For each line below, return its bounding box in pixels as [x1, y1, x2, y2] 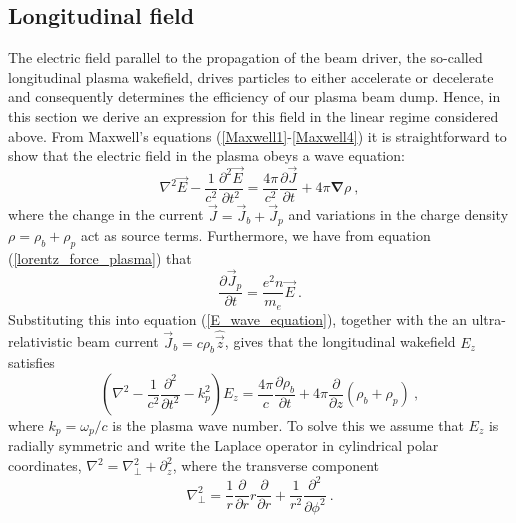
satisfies [8, 352, 55, 373]
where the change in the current [8, 204, 204, 225]
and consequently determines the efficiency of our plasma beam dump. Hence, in [8, 86, 501, 107]
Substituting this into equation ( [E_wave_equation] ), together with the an [8, 308, 467, 329]
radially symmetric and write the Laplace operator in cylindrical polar [8, 435, 439, 456]
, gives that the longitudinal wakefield [224, 331, 456, 352]
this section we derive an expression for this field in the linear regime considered [8, 105, 499, 126]
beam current [76, 331, 159, 352]
